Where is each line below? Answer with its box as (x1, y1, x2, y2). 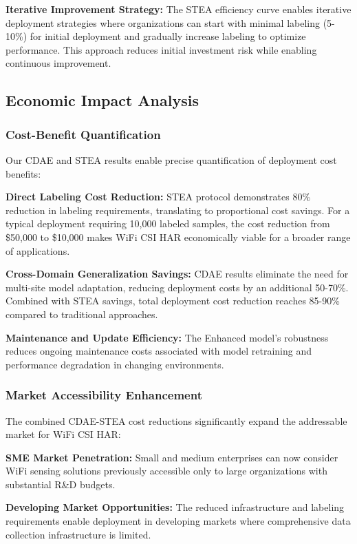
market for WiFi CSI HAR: (6, 427, 121, 441)
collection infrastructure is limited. (6, 527, 151, 541)
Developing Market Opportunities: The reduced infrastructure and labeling (6, 500, 345, 514)
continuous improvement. (6, 56, 111, 70)
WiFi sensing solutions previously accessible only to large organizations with (6, 463, 327, 478)
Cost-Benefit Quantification (6, 125, 161, 143)
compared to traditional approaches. (6, 306, 158, 321)
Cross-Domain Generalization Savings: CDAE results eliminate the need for (6, 266, 349, 281)
